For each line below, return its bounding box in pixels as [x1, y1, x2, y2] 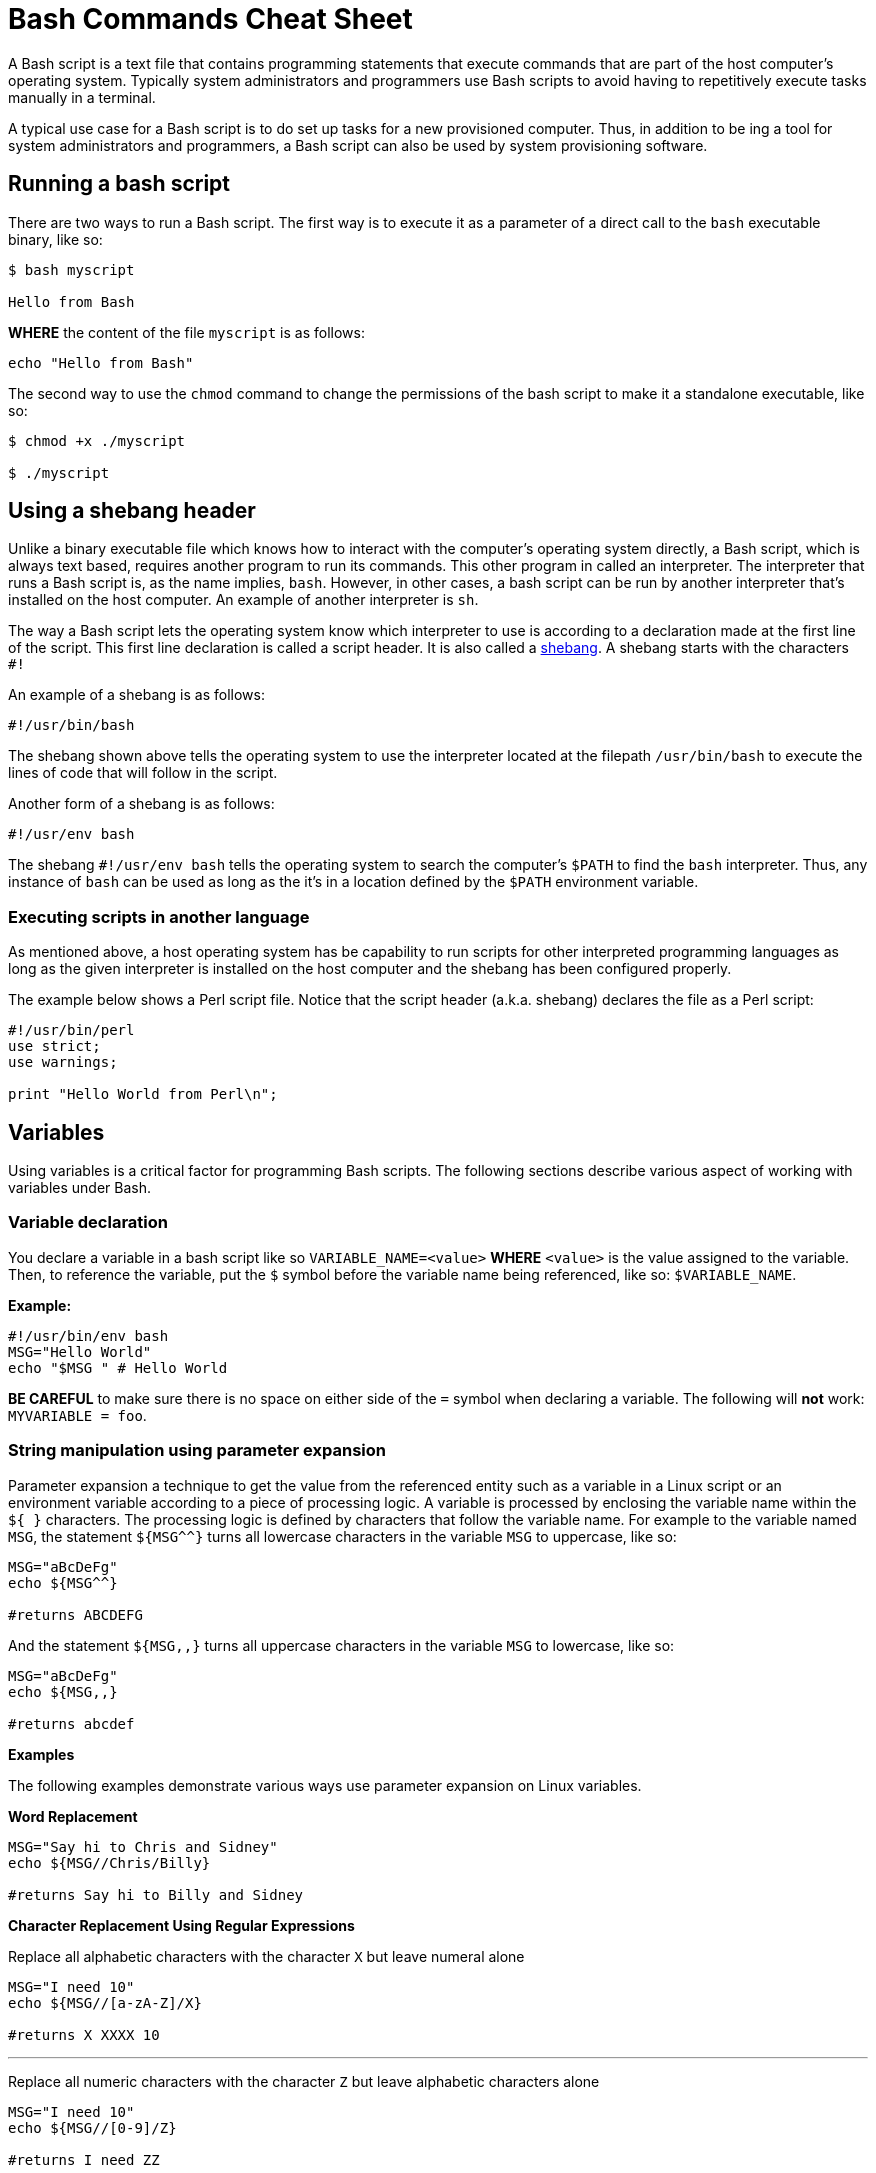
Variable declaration [8, 1212, 168, 1233]
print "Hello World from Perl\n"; [8, 1086, 278, 1103]
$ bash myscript [8, 261, 135, 278]
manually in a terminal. [8, 88, 156, 106]
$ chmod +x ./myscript [8, 432, 186, 449]
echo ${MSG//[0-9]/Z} [8, 2119, 177, 2136]
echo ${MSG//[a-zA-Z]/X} [8, 1994, 202, 2011]
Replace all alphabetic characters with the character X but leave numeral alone [8, 1947, 525, 1965]
